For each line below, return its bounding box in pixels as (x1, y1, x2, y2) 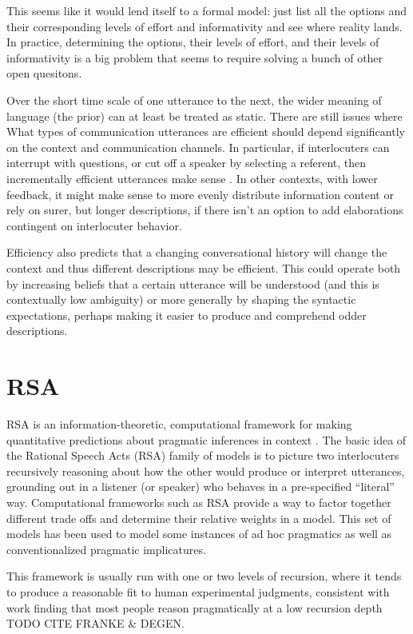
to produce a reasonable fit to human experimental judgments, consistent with (6, 583, 390, 600)
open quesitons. (6, 65, 82, 82)
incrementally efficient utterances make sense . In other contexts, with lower (6, 169, 378, 186)
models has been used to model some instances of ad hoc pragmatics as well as (6, 525, 392, 542)
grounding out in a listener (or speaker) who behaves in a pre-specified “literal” (6, 478, 395, 495)
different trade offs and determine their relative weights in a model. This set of (6, 509, 391, 526)
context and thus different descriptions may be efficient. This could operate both (6, 259, 401, 276)
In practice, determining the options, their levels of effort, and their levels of (6, 34, 379, 50)
